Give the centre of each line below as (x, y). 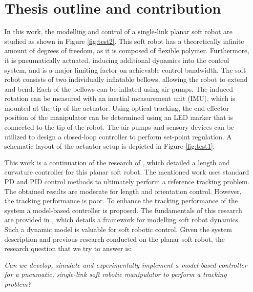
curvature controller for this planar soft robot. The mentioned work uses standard (127, 172)
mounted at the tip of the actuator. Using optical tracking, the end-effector (117, 107)
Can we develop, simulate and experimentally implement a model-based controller (126, 264)
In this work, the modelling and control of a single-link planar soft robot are (118, 31)
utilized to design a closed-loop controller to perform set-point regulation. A (118, 136)
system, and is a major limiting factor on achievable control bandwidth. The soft (125, 69)
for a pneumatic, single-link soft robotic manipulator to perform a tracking (116, 274)
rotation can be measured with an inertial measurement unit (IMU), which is (120, 98)
